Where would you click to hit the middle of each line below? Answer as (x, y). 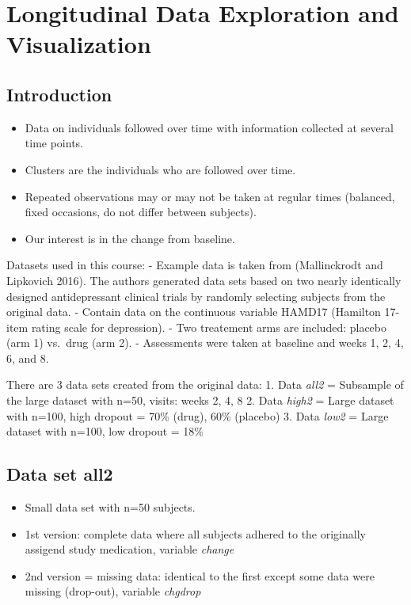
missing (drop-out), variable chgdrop (113, 591)
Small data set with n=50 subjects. (110, 507)
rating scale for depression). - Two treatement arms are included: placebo (209, 327)
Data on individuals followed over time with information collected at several (209, 127)
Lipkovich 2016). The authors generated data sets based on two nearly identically (204, 280)
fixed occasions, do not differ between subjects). (141, 212)
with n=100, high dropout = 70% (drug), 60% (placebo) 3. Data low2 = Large (198, 415)
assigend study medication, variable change (129, 549)
